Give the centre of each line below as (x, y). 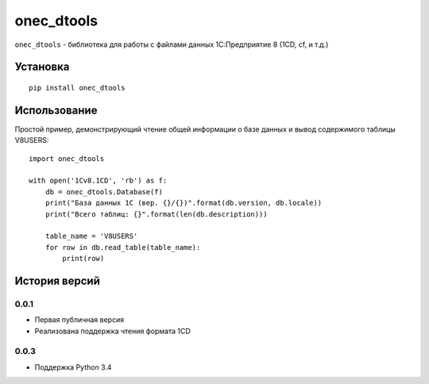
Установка (42, 67)
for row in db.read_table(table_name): (123, 247)
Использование (56, 110)
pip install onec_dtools (77, 88)
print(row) (83, 259)
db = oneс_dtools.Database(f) (104, 192)
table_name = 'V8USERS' (91, 236)
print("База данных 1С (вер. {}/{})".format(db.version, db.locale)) (184, 203)
